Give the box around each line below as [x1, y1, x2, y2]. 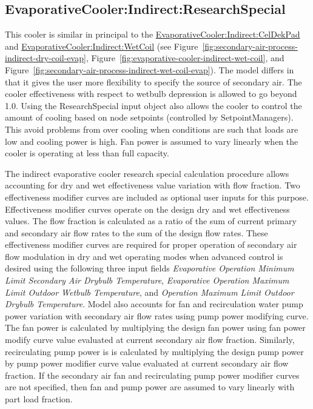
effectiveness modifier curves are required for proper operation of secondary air [5, 238, 297, 251]
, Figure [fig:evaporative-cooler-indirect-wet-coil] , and [86, 52, 284, 64]
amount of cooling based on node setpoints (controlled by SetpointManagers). [5, 111, 294, 124]
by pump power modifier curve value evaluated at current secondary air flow [5, 357, 289, 370]
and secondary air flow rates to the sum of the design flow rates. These [5, 226, 268, 239]
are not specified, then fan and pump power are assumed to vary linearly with [5, 381, 295, 393]
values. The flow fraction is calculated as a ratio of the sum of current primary [5, 214, 297, 227]
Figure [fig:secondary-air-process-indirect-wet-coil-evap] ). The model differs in [5, 63, 294, 76]
